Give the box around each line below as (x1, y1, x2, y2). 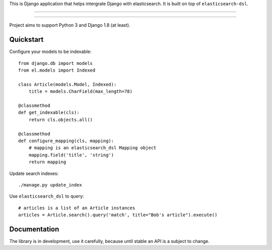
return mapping (28, 159, 66, 165)
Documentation (9, 225, 59, 233)
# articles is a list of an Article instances (18, 205, 135, 211)
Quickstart (9, 35, 44, 44)
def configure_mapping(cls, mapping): (18, 138, 114, 144)
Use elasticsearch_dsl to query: (9, 193, 84, 199)
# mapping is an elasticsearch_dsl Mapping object (28, 145, 157, 151)
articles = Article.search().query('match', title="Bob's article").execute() (18, 212, 218, 218)
